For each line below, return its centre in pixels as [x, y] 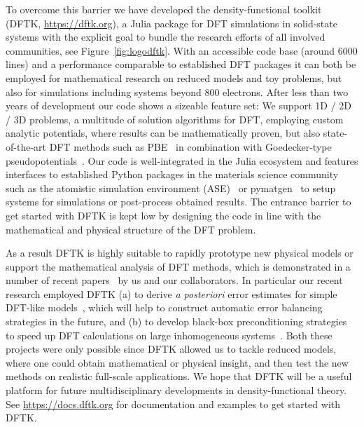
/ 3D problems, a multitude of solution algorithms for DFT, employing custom [175, 119]
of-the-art [26, 146]
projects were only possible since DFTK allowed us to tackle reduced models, [171, 349]
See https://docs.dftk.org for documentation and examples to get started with [173, 404]
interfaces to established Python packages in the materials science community [172, 174]
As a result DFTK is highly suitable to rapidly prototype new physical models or [180, 253]
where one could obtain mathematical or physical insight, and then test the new [177, 362]
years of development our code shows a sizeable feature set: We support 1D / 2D [179, 106]
